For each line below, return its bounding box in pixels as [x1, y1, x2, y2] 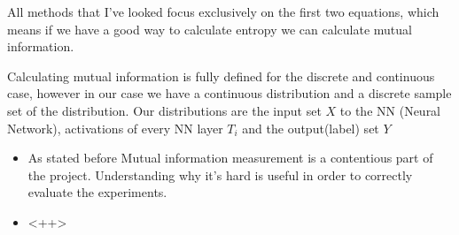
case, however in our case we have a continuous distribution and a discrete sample [7, 84, 452, 102]
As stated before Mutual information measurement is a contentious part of [27, 148, 433, 167]
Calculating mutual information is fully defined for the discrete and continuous [7, 66, 435, 85]
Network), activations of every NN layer [7, 118, 223, 137]
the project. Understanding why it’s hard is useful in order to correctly [27, 165, 413, 184]
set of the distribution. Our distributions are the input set [7, 101, 322, 119]
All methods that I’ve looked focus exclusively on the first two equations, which [7, 3, 440, 20]
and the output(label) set [242, 118, 379, 137]
